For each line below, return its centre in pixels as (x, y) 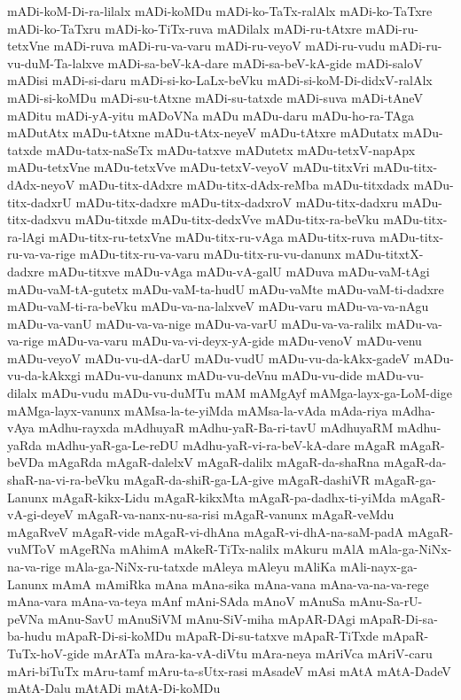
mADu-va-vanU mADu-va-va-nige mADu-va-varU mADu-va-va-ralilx (195, 323)
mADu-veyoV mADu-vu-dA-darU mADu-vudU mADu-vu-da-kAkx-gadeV (208, 358)
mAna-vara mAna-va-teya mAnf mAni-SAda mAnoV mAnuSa (176, 601)
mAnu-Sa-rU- (386, 601)
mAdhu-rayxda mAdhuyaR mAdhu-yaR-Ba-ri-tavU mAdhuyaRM (216, 428)
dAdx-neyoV (41, 184)
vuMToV (31, 549)
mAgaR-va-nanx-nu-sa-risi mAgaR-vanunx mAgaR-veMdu (236, 514)
